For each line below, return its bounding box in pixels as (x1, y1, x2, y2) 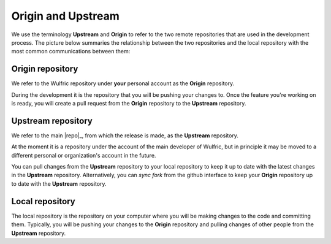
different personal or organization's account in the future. (11, 151, 156, 159)
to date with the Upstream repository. (11, 180, 107, 187)
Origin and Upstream (11, 9, 120, 23)
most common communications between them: (11, 48, 131, 55)
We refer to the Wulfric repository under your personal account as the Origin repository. (11, 80, 235, 87)
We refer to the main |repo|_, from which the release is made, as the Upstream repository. (11, 132, 239, 139)
